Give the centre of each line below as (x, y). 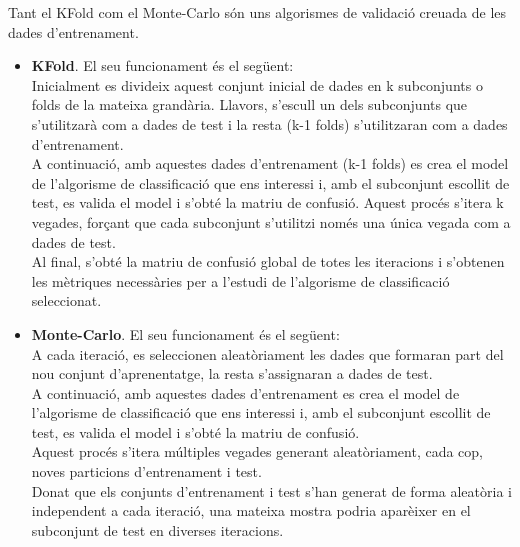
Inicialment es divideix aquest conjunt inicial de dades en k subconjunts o (257, 84)
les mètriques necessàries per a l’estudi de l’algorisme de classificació (240, 280)
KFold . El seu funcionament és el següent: (162, 65)
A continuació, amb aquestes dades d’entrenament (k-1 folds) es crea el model (270, 163)
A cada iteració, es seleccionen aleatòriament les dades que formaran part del (267, 353)
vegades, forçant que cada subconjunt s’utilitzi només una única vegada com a (271, 221)
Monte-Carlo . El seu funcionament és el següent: (185, 333)
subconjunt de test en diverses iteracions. (157, 529)
